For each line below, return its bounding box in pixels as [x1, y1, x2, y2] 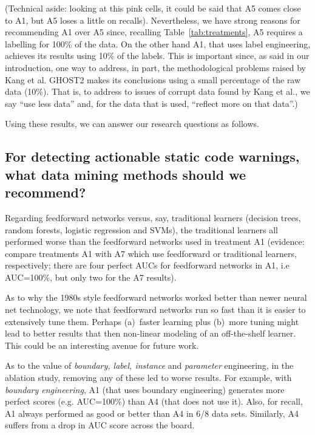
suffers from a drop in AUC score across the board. [5, 419, 195, 431]
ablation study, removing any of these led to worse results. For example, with [5, 371, 292, 384]
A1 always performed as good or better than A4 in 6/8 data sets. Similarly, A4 [5, 406, 299, 419]
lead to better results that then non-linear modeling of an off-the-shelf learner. [5, 327, 296, 340]
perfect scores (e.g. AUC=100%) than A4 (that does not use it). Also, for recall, [5, 395, 303, 408]
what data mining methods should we [5, 165, 246, 183]
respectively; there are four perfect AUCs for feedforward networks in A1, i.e [5, 259, 290, 272]
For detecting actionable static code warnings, [5, 147, 300, 166]
